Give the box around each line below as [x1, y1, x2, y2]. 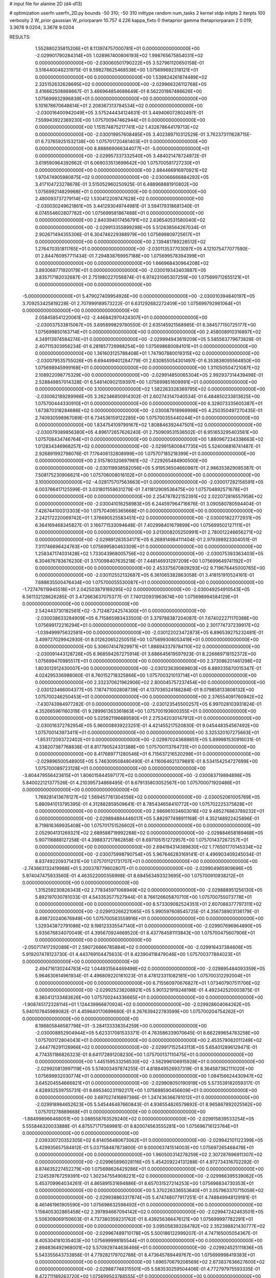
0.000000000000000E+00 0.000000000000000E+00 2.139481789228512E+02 [35, 238, 206, 245]
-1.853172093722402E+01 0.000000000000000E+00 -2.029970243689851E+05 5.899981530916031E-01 [35, 737, 261, 743]
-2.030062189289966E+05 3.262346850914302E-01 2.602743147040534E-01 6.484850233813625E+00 [35, 393, 260, 399]
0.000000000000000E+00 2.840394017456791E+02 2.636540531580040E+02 [35, 217, 205, 223]
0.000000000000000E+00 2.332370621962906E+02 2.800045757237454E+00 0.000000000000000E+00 [35, 679, 265, 686]
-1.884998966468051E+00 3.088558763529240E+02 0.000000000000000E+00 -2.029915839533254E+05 [22, 1116, 255, 1122]
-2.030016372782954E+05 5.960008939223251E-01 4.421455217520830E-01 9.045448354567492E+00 [35, 722, 259, 728]
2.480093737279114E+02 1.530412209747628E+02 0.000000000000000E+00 [35, 196, 204, 202]
